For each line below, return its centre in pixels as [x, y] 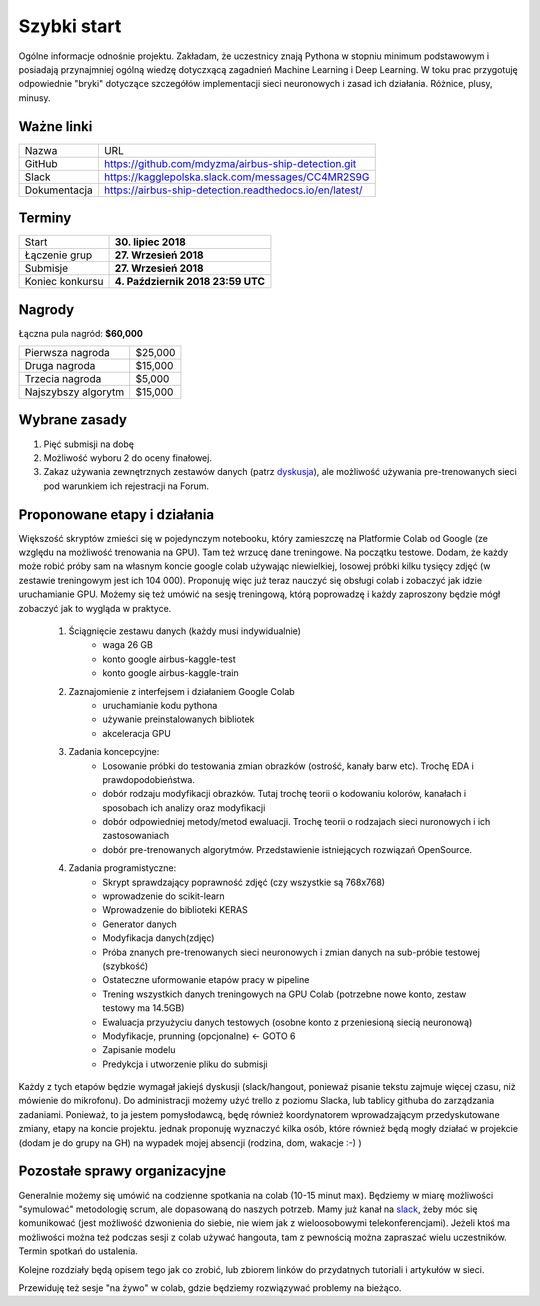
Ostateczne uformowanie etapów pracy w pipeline [206, 980]
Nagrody [46, 309]
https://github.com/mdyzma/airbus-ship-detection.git [230, 163]
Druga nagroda [60, 366]
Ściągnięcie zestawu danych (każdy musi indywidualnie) [185, 631]
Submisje [46, 268]
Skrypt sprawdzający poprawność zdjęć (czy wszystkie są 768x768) [243, 882]
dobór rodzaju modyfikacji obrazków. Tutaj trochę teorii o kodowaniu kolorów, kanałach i [284, 794]
